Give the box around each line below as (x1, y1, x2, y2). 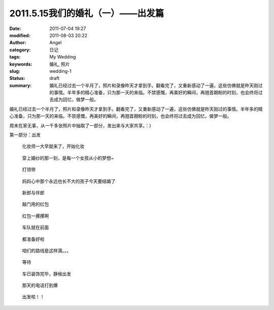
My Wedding (49, 54, 76, 60)
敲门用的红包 (22, 201, 49, 207)
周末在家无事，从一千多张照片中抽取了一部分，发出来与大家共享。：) (9, 122, 152, 128)
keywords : (9, 61, 32, 67)
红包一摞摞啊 (22, 213, 49, 219)
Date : (9, 25, 21, 32)
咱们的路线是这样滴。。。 (22, 247, 71, 253)
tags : (9, 54, 21, 60)
